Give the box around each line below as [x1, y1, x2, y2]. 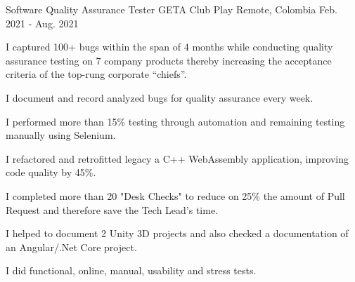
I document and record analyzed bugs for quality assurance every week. [6, 90, 314, 105]
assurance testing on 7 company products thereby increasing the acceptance [6, 53, 332, 67]
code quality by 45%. [6, 165, 96, 180]
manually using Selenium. [6, 128, 116, 142]
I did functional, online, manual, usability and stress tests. [6, 263, 257, 278]
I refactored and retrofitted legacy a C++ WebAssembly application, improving [6, 151, 349, 166]
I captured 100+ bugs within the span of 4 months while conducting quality [6, 39, 333, 54]
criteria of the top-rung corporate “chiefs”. [6, 67, 187, 81]
